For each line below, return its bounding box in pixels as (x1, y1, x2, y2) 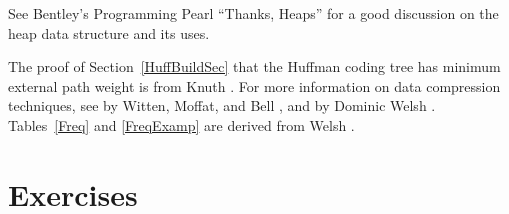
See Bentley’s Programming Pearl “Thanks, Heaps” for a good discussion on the (8, 3, 499, 23)
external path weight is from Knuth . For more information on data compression (8, 75, 501, 96)
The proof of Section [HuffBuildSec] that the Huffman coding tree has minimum (8, 56, 501, 77)
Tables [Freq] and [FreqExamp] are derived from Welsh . (8, 114, 355, 135)
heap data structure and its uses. (8, 22, 210, 43)
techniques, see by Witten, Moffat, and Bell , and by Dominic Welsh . (8, 95, 436, 116)
